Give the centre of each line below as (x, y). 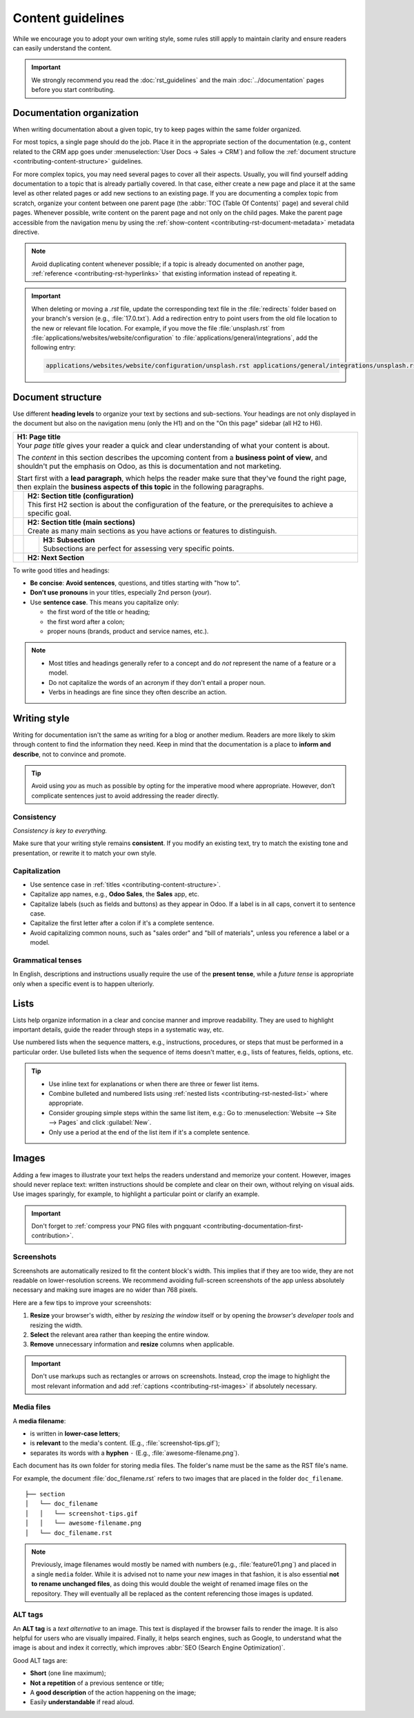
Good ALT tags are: (40, 1660)
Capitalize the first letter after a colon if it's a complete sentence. (122, 923)
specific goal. (50, 513)
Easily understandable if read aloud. (82, 1702)
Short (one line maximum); (68, 1673)
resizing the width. (56, 1325)
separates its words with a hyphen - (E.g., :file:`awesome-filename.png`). (135, 1453)
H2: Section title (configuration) (81, 496)
